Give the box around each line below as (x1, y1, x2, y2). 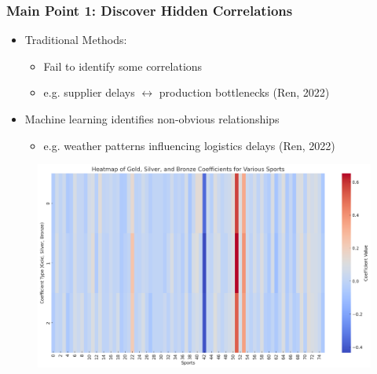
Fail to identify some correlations (43, 57, 203, 74)
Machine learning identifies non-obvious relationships (24, 111, 280, 126)
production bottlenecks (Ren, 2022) (159, 84, 330, 101)
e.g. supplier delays (43, 84, 135, 101)
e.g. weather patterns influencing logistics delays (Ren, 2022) (43, 137, 335, 153)
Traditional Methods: (24, 31, 127, 48)
